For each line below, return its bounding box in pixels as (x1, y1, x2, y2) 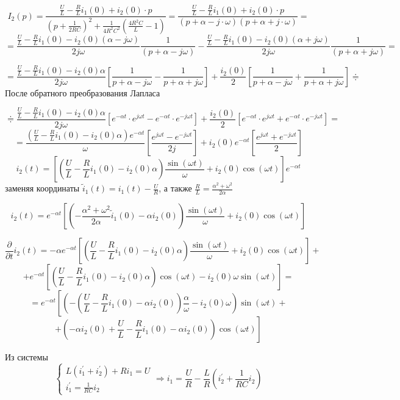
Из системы (5, 351, 48, 363)
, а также (159, 182, 192, 195)
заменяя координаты (5, 182, 80, 195)
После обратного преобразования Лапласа (5, 86, 160, 99)
